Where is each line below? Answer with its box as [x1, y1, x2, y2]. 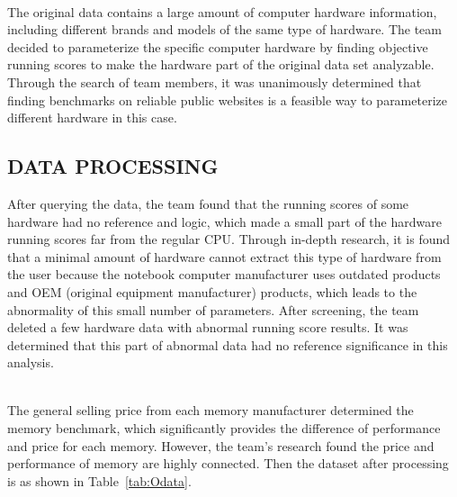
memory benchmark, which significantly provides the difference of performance [7, 419, 441, 438]
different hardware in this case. [7, 108, 177, 127]
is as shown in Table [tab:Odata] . [7, 471, 192, 490]
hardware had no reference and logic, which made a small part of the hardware [7, 212, 442, 230]
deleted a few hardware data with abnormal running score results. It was [7, 318, 408, 337]
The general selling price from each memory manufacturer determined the [7, 401, 414, 420]
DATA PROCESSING [7, 152, 219, 180]
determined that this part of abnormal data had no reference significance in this [7, 335, 448, 354]
